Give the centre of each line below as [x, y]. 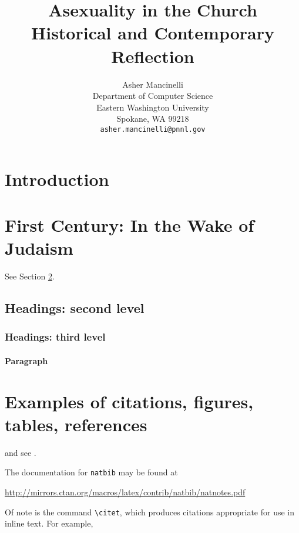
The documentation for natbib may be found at [91, 472]
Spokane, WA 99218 [153, 119]
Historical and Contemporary [153, 33]
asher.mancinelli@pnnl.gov [153, 129]
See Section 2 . [30, 276]
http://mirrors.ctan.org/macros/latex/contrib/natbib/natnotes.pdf [125, 492]
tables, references [76, 424]
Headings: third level [55, 337]
